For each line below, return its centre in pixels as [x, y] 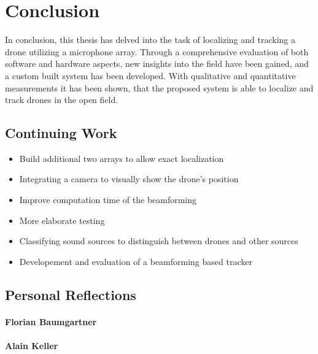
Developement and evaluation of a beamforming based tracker [136, 261]
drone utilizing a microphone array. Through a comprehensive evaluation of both [157, 51]
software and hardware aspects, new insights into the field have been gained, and [157, 63]
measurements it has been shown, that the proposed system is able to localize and [159, 87]
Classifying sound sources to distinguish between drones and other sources [159, 241]
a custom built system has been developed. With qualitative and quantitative [150, 75]
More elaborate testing [62, 220]
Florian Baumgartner [51, 321]
